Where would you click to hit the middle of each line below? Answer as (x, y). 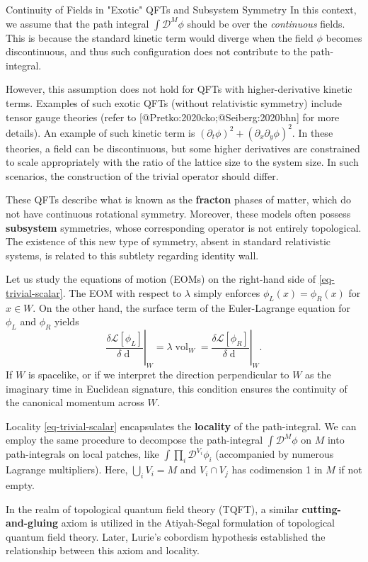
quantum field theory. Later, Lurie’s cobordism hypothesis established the (166, 536)
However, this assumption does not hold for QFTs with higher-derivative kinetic (179, 89)
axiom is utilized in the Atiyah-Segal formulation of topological (198, 523)
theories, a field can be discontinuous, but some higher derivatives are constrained (183, 148)
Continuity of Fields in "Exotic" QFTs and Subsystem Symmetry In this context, (181, 9)
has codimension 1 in (277, 470)
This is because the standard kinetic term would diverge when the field (160, 37)
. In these (312, 132)
